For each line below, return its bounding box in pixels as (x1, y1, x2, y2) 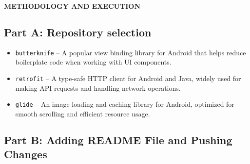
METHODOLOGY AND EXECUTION (4, 1, 141, 11)
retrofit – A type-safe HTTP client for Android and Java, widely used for (15, 73, 241, 83)
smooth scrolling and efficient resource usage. (15, 108, 150, 118)
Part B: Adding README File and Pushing (4, 132, 232, 147)
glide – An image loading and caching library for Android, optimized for (15, 99, 234, 109)
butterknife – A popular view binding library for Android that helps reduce (15, 47, 246, 57)
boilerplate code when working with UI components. (15, 57, 172, 67)
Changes (4, 147, 47, 162)
